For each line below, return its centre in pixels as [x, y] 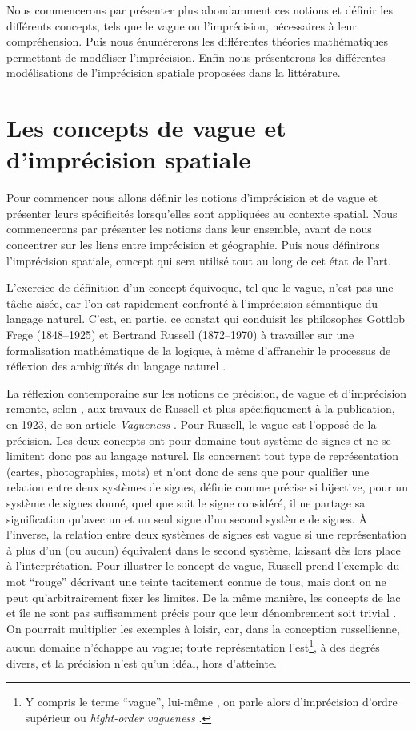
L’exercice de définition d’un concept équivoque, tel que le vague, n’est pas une [200, 287]
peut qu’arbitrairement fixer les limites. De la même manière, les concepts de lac [204, 597]
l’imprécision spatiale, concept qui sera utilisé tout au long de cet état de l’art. [199, 260]
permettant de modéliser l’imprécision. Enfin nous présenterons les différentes [196, 57]
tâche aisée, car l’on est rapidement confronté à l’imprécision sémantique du [192, 303]
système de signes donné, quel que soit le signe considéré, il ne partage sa [186, 502]
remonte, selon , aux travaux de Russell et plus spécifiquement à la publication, [201, 408]
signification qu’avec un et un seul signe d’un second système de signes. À [187, 518]
